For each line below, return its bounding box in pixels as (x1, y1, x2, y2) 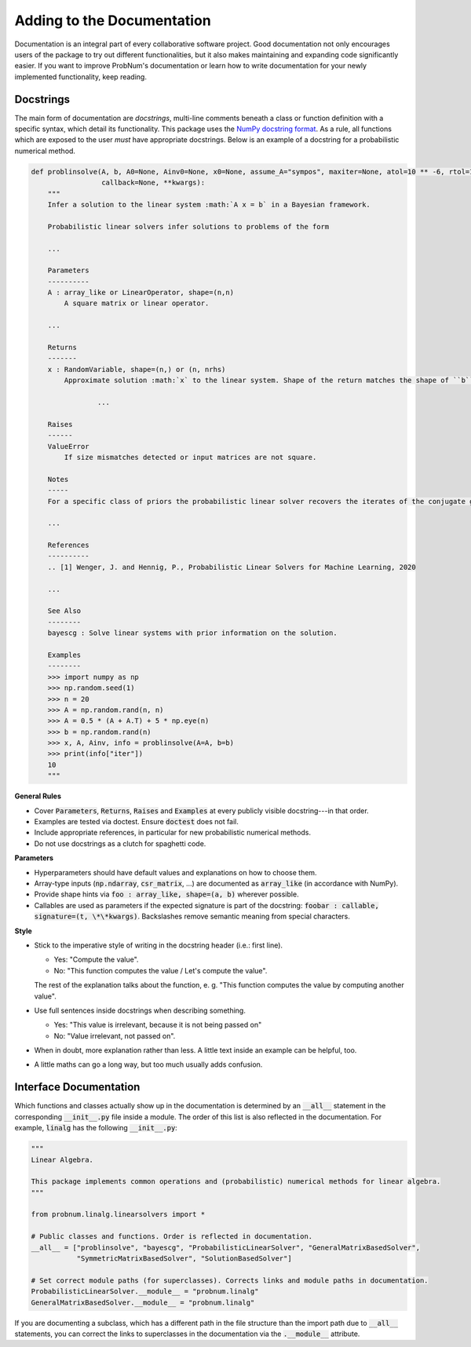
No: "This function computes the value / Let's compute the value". (53, 966, 268, 975)
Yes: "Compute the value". (53, 955, 139, 965)
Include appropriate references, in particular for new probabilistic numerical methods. (34, 828, 312, 838)
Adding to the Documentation (14, 12, 211, 29)
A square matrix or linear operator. (64, 299, 210, 308)
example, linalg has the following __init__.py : (14, 1123, 178, 1133)
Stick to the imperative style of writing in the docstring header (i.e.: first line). (34, 940, 283, 950)
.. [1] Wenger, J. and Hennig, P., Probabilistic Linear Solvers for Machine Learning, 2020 (47, 562, 416, 571)
